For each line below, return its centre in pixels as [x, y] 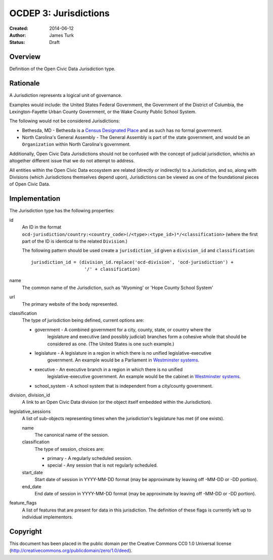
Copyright [26, 531]
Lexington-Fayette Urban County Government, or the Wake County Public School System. [103, 112]
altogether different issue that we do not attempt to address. [72, 161]
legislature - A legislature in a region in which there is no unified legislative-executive [123, 353]
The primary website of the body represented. [70, 304]
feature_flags [23, 503]
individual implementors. [48, 517]
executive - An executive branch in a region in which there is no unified [109, 369]
